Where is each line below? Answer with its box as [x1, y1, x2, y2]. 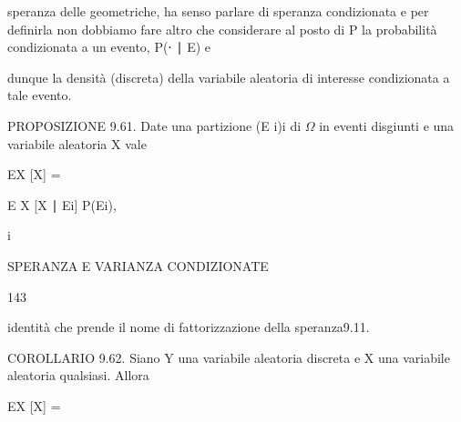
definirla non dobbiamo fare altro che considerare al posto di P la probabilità [7, 19, 437, 38]
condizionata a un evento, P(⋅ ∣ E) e [7, 37, 211, 56]
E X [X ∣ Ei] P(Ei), [7, 195, 117, 214]
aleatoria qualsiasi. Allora [7, 366, 149, 385]
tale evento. [7, 85, 72, 105]
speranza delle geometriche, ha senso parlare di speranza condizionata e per [7, 2, 429, 20]
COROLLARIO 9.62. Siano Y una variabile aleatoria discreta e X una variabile [7, 347, 450, 367]
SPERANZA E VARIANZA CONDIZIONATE [7, 256, 269, 275]
